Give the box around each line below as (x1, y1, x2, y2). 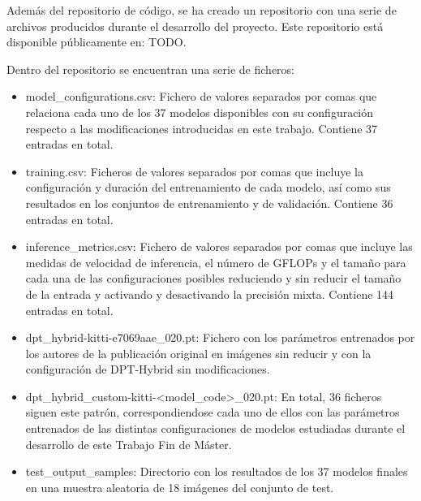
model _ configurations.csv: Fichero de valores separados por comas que (25, 88, 377, 105)
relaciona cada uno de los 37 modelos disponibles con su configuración (25, 103, 374, 120)
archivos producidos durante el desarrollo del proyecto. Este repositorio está (6, 17, 384, 34)
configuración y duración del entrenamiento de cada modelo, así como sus (25, 179, 391, 196)
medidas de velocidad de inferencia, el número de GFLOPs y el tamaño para (25, 253, 406, 270)
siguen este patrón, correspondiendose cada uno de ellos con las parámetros (25, 404, 400, 421)
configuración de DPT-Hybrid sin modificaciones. (25, 361, 270, 378)
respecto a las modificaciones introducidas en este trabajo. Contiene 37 (25, 119, 378, 136)
